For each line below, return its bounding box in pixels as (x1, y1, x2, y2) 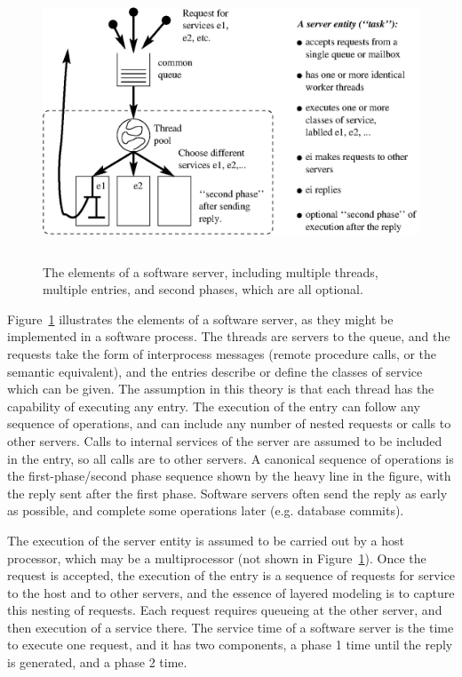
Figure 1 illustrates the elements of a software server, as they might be (7, 309, 394, 328)
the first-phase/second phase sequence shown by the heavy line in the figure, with (7, 466, 451, 485)
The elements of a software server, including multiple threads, (43, 262, 378, 281)
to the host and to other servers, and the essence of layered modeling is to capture (7, 583, 455, 601)
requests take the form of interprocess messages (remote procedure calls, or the (7, 344, 437, 362)
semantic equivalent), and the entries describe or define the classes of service (7, 362, 423, 380)
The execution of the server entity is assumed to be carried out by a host (7, 530, 404, 549)
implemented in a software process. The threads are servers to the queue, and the (7, 327, 450, 346)
